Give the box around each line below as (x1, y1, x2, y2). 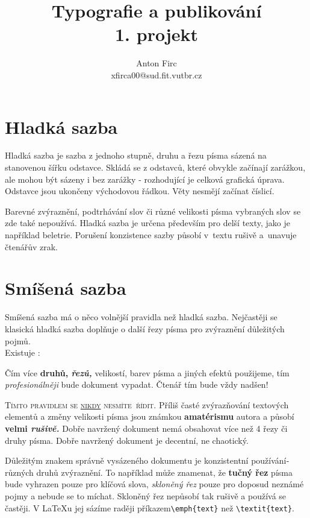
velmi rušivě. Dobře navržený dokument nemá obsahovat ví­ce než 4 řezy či (5, 422, 288, 435)
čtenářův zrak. (5, 240, 58, 253)
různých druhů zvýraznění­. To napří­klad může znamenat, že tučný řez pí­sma (5, 466, 293, 478)
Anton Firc (136, 57, 177, 69)
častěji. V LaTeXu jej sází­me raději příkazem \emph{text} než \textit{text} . (5, 501, 295, 514)
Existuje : (5, 346, 40, 359)
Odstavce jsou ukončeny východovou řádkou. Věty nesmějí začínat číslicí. (5, 185, 274, 197)
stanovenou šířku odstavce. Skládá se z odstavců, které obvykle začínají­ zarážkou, (5, 161, 306, 174)
